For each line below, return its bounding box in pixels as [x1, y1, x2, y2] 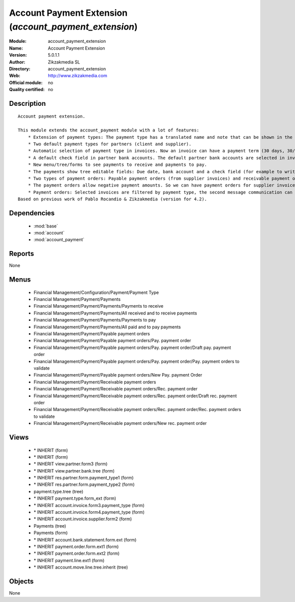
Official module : [9, 79, 43, 86]
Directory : [9, 65, 30, 71]
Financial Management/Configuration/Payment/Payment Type [33, 289, 159, 295]
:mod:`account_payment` [33, 237, 85, 243]
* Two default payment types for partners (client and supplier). [28, 141, 192, 147]
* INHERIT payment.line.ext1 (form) [33, 557, 105, 563]
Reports [9, 250, 34, 258]
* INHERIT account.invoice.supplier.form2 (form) [33, 516, 132, 522]
